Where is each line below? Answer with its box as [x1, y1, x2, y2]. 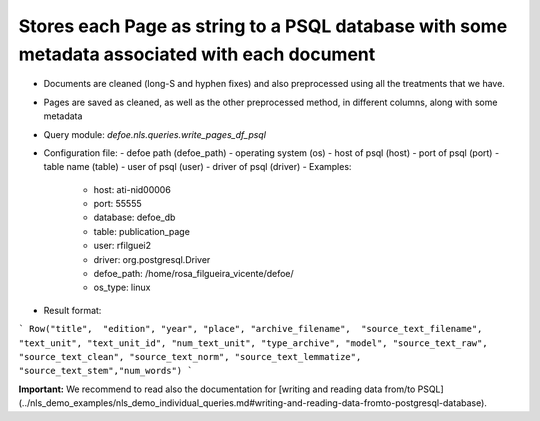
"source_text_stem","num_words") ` [18, 365, 194, 377]
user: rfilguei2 [93, 240, 152, 252]
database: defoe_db [93, 211, 176, 224]
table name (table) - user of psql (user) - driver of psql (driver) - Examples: [43, 161, 352, 173]
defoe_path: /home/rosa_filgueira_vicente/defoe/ [93, 268, 294, 280]
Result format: [43, 304, 102, 316]
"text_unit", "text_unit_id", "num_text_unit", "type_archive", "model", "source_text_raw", [18, 337, 489, 349]
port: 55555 [93, 198, 142, 210]
